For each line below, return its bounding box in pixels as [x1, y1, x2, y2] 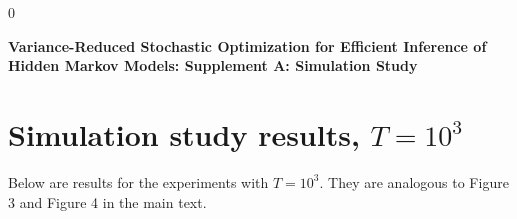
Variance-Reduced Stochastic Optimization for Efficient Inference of [8, 35, 487, 56]
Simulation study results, [8, 113, 360, 154]
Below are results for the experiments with [8, 171, 269, 192]
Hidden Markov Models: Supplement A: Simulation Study [8, 55, 418, 76]
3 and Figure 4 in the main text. [8, 191, 207, 212]
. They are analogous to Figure [319, 171, 509, 192]
